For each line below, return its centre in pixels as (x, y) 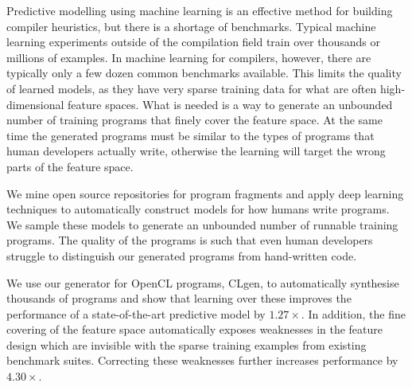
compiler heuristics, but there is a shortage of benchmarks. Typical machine (191, 26)
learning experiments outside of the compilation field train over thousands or (193, 42)
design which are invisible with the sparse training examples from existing (187, 344)
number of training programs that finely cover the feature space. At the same (194, 120)
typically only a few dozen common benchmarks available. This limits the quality (204, 73)
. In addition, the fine (353, 313)
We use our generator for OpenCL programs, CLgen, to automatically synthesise (203, 282)
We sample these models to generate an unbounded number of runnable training (202, 224)
